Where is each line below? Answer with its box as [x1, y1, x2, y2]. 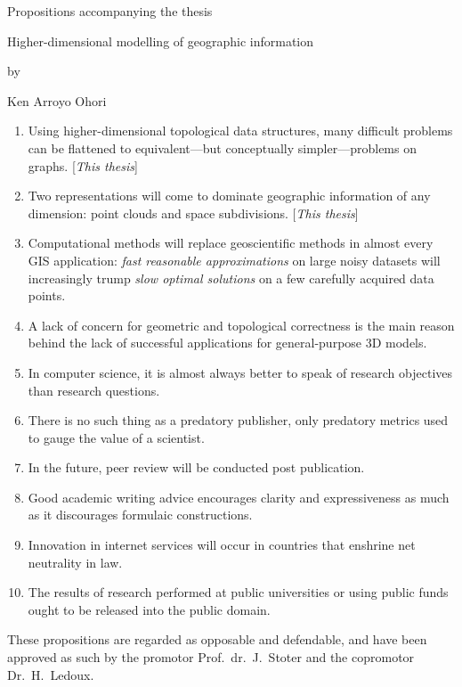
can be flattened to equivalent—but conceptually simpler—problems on [28, 138, 417, 157]
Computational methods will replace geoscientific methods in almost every [28, 233, 434, 252]
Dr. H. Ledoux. [7, 665, 94, 683]
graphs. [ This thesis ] [28, 156, 138, 175]
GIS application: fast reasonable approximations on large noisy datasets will [28, 250, 441, 269]
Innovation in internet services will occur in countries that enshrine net [28, 536, 416, 554]
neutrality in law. [28, 552, 123, 571]
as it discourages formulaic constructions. [28, 505, 253, 524]
